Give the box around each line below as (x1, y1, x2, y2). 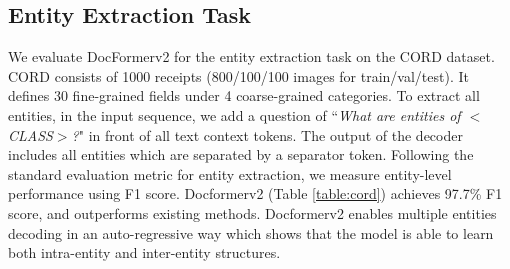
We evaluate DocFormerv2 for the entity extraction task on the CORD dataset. (8, 46, 495, 67)
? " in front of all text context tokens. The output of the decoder (71, 124, 463, 145)
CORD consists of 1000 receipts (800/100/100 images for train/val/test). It (8, 65, 469, 86)
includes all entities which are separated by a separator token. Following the (8, 144, 474, 165)
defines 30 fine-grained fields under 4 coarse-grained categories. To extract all (8, 85, 480, 106)
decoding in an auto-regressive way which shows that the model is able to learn (8, 222, 494, 243)
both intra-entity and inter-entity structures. (8, 242, 281, 263)
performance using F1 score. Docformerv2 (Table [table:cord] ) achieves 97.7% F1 (8, 183, 503, 204)
